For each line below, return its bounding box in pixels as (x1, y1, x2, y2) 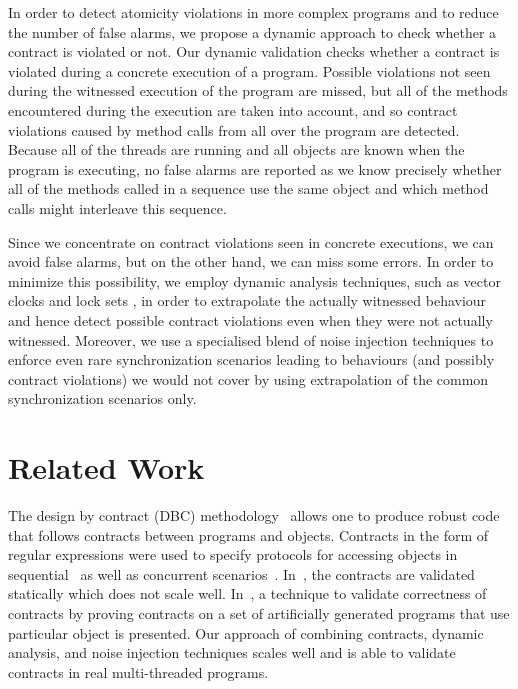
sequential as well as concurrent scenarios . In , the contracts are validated (8, 563, 475, 584)
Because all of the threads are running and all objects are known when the (8, 139, 465, 160)
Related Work (8, 447, 205, 488)
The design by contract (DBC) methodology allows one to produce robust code (8, 505, 500, 525)
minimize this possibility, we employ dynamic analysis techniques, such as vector (8, 270, 501, 291)
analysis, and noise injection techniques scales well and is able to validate (8, 642, 456, 663)
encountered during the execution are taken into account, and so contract (8, 99, 458, 120)
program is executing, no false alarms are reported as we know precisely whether (8, 158, 502, 179)
